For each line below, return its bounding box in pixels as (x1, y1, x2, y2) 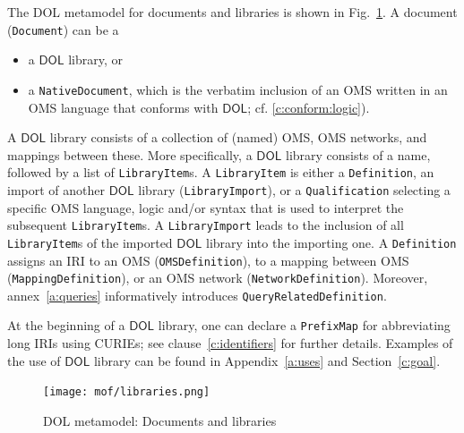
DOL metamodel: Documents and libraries (43, 411, 277, 429)
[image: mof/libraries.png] (43, 386, 211, 399)
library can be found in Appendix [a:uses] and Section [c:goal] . (93, 351, 441, 369)
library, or (68, 50, 123, 69)
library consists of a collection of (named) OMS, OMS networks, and (49, 128, 427, 147)
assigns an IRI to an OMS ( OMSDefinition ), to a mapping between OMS (7, 250, 409, 269)
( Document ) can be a (7, 20, 119, 38)
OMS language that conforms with (28, 98, 219, 116)
